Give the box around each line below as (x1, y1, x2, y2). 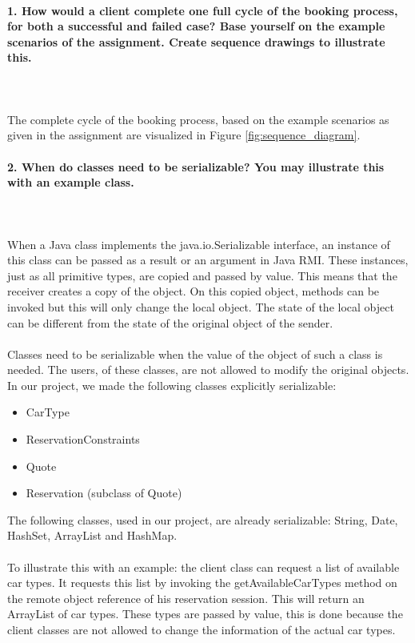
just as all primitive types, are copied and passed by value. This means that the (7, 267, 397, 283)
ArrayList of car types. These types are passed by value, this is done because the (7, 605, 403, 622)
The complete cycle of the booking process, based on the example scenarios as (7, 111, 389, 127)
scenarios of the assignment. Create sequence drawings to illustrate (7, 33, 385, 50)
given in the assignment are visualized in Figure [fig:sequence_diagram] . (7, 127, 361, 143)
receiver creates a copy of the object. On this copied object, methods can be (7, 283, 380, 299)
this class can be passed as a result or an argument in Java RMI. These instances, (7, 251, 409, 268)
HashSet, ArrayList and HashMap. (7, 527, 178, 544)
